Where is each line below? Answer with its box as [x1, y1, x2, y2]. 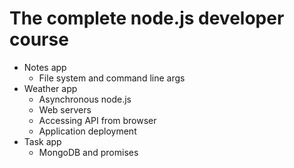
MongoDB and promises [38, 146, 139, 158]
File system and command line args [38, 72, 186, 84]
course [9, 28, 69, 51]
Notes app [23, 61, 67, 73]
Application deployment [38, 125, 137, 137]
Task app [23, 135, 62, 147]
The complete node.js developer [9, 7, 285, 30]
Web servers [38, 103, 92, 116]
